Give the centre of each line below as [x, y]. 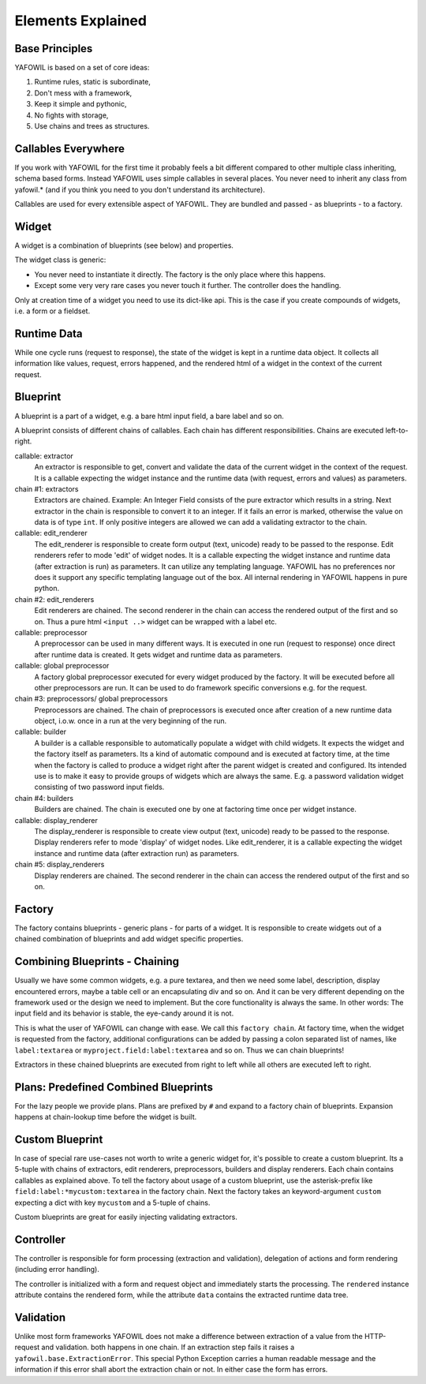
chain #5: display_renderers [60, 865]
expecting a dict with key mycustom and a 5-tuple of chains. [112, 1203]
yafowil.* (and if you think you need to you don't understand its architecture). [140, 189]
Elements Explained [81, 21]
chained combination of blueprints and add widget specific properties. [129, 939]
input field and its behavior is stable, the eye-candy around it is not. [124, 1013]
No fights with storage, [71, 115]
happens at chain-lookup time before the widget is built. [106, 1117]
